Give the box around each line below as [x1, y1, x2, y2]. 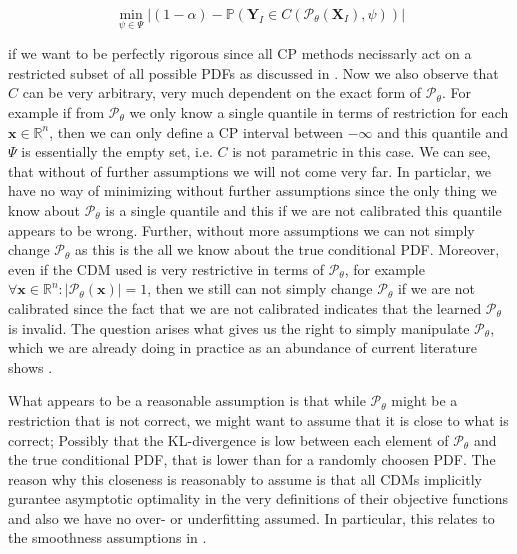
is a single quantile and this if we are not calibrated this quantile [105, 199, 502, 220]
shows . [8, 356, 53, 377]
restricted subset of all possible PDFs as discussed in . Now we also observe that [8, 62, 499, 83]
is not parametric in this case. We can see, [232, 141, 491, 162]
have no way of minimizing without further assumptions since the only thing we [8, 180, 497, 201]
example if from [8, 102, 105, 122]
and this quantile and [377, 121, 509, 142]
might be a [391, 390, 458, 411]
